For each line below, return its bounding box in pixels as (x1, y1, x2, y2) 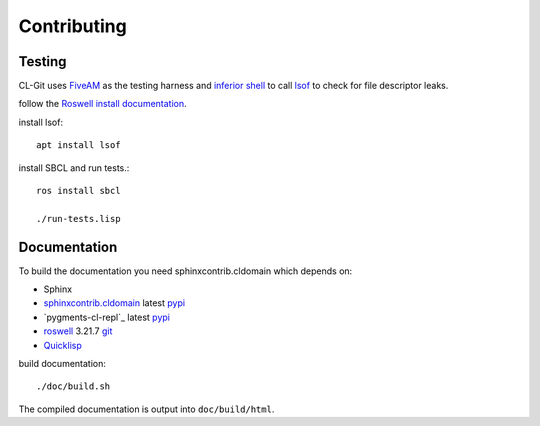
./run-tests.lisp (36, 213, 121, 224)
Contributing (18, 15, 127, 37)
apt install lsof (36, 140, 121, 151)
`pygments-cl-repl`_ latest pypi (43, 311, 170, 323)
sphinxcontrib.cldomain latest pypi (43, 297, 185, 309)
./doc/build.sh (36, 381, 111, 392)
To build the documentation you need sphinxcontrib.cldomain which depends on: (18, 265, 353, 277)
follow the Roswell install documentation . (18, 98, 187, 110)
